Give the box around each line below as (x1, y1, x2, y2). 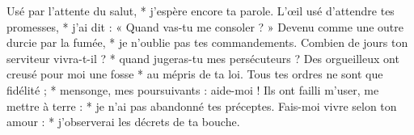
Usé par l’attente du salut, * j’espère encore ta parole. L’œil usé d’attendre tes (6, 2, 395, 19)
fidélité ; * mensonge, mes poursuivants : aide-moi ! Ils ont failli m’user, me (6, 81, 379, 98)
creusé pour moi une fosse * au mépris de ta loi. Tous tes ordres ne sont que (6, 65, 383, 82)
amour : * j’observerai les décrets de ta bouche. (6, 113, 240, 130)
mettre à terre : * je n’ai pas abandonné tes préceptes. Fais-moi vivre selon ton (6, 97, 397, 114)
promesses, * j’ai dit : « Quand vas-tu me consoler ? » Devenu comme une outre (6, 18, 404, 35)
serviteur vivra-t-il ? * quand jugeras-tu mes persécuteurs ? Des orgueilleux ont (6, 49, 399, 66)
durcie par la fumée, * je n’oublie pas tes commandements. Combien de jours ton (6, 34, 408, 51)
